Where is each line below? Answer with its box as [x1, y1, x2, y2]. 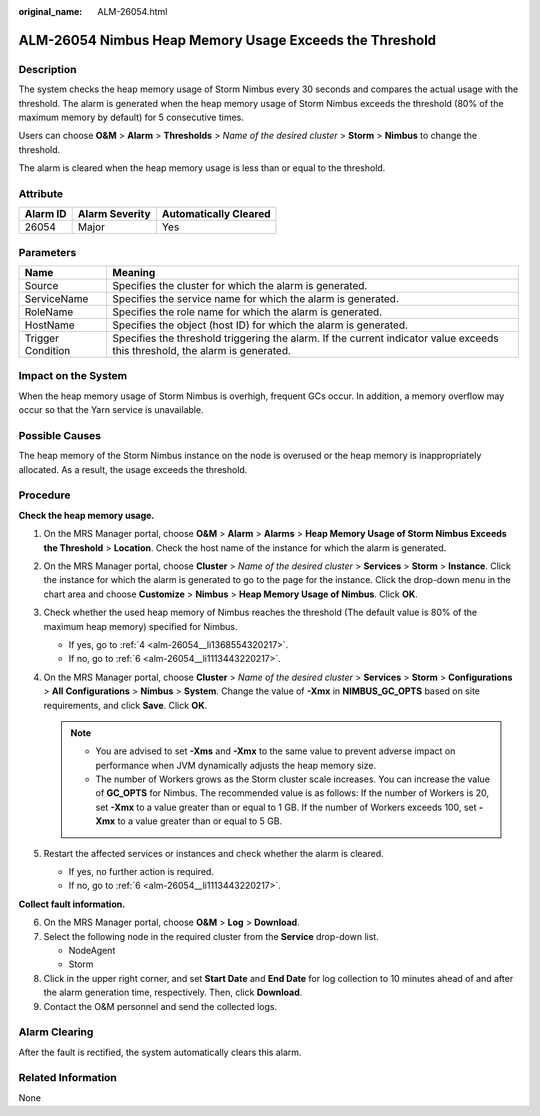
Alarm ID [24, 207, 67, 221]
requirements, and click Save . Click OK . [43, 699, 208, 711]
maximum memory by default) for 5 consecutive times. [18, 111, 245, 123]
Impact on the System [18, 369, 128, 383]
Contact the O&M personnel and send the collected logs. [43, 1000, 278, 1012]
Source [24, 279, 59, 292]
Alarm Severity [77, 207, 151, 221]
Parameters [18, 245, 77, 259]
